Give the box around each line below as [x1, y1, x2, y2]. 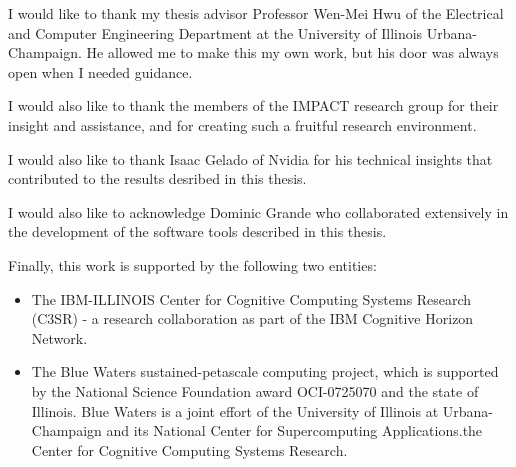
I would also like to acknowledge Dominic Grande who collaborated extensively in [8, 201, 509, 222]
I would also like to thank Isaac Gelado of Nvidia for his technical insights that [8, 148, 493, 169]
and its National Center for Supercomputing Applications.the [106, 420, 483, 441]
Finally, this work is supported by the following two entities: [8, 254, 377, 275]
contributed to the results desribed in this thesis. [8, 168, 307, 189]
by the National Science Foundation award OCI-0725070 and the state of [31, 380, 479, 401]
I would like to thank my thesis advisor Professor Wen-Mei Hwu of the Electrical [8, 3, 504, 23]
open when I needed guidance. [8, 61, 193, 82]
